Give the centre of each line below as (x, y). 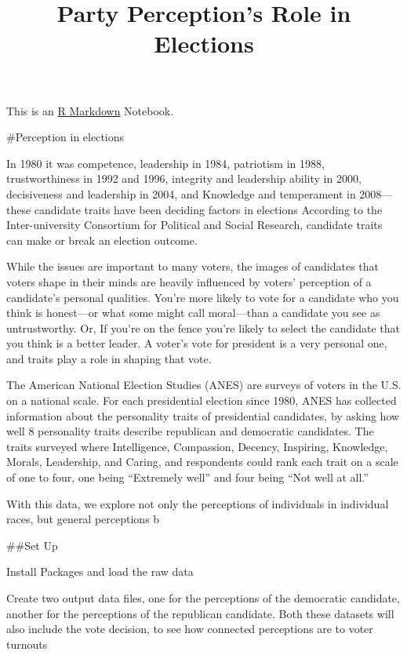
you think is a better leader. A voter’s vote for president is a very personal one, (197, 343)
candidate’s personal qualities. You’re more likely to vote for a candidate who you (203, 297)
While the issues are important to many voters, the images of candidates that (193, 266)
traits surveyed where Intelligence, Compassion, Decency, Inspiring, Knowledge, (197, 446)
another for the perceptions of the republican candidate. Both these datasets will (200, 613)
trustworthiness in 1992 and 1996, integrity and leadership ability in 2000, (184, 178)
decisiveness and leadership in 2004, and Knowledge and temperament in (181, 193)
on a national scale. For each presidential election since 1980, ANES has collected (202, 400)
